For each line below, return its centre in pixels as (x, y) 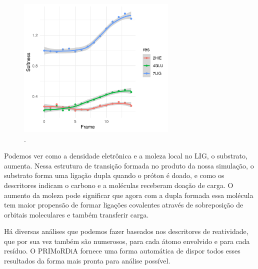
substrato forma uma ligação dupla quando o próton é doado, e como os (114, 175)
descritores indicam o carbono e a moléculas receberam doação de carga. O (119, 185)
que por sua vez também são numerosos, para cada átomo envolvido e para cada (127, 241)
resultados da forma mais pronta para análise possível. (87, 261)
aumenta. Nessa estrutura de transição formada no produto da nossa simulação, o (129, 165)
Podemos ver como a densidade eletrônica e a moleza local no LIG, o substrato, (126, 156)
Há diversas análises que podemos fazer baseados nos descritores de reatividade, (126, 231)
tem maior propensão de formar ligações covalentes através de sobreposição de (124, 205)
